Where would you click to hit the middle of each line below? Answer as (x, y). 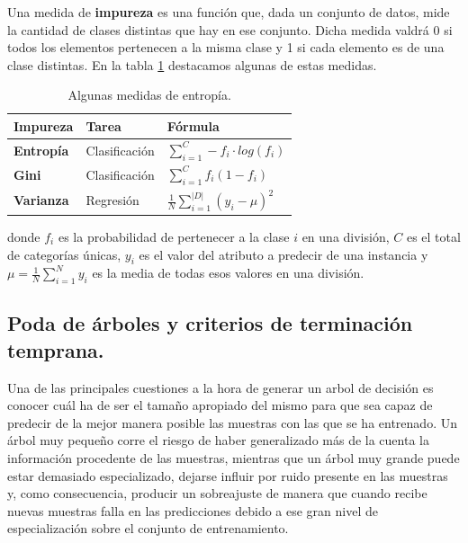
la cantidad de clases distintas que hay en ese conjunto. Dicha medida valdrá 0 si (230, 29)
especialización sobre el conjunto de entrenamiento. (148, 528)
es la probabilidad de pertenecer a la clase (174, 236)
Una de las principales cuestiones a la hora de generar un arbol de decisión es (220, 387)
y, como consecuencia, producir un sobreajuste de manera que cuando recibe (217, 493)
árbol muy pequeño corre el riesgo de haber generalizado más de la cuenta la (218, 440)
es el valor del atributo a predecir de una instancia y (283, 254)
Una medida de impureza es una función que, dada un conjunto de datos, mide (229, 12)
